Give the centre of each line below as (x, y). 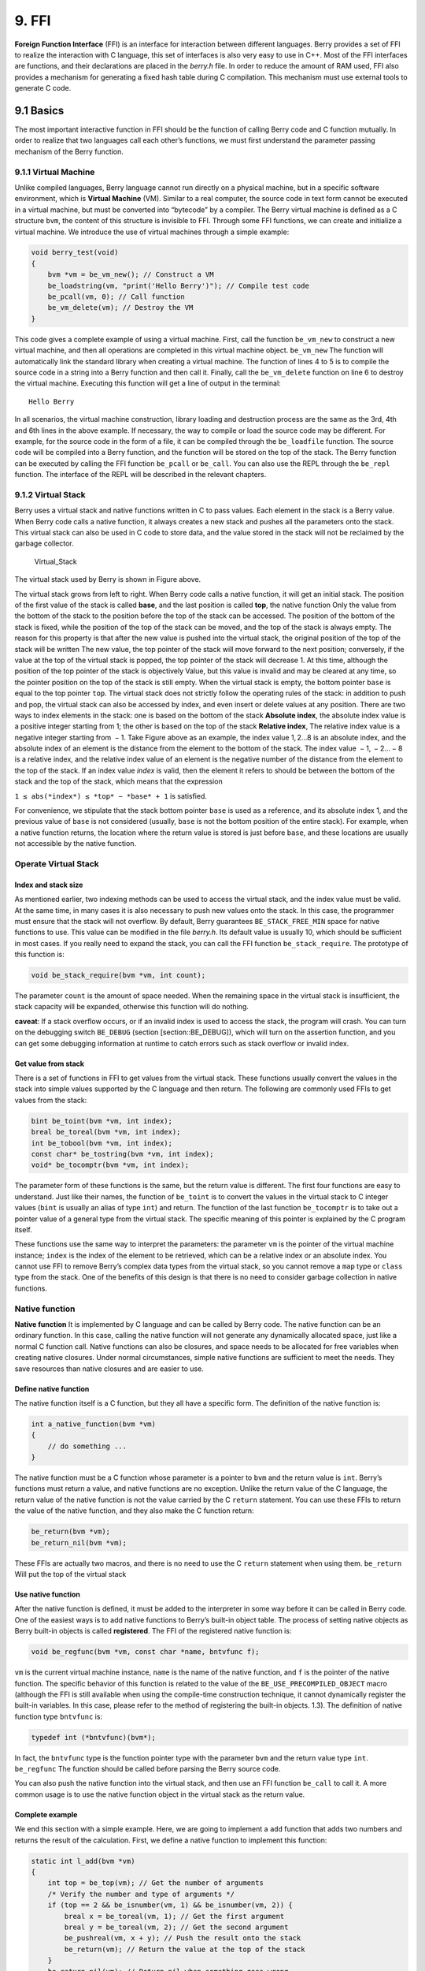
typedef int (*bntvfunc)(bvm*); (94, 1737)
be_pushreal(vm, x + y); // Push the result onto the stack (183, 1938)
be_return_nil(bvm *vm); (79, 1543)
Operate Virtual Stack (57, 863)
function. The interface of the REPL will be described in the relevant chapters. (140, 475)
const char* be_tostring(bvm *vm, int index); (122, 1154)
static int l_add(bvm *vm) (83, 1861)
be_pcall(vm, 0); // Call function (116, 297)
